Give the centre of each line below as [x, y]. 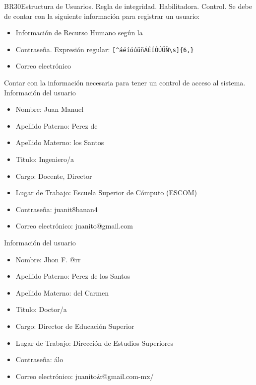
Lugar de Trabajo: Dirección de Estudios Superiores [95, 343]
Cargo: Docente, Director [54, 176]
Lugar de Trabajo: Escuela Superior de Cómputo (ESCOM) [106, 192]
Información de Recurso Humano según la [79, 33]
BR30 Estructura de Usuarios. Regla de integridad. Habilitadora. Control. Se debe [128, 6]
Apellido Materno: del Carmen [62, 292]
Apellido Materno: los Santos [60, 142]
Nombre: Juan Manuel [50, 109]
